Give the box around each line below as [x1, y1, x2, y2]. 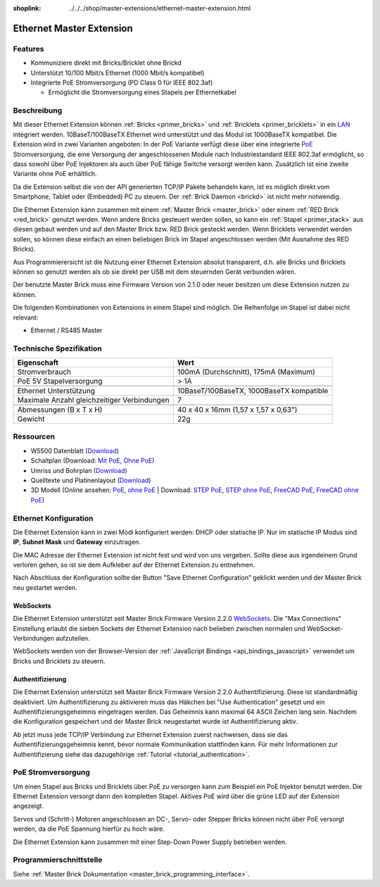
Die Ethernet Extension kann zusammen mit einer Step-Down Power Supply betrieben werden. [13, 838, 288, 846]
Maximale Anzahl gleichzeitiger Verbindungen [17, 395, 170, 405]
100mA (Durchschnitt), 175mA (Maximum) [177, 367, 316, 377]
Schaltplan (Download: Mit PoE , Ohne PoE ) [30, 456, 155, 465]
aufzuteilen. [55, 634, 91, 642]
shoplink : [13, 4, 42, 12]
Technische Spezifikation [13, 344, 102, 353]
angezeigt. [13, 802, 44, 810]
